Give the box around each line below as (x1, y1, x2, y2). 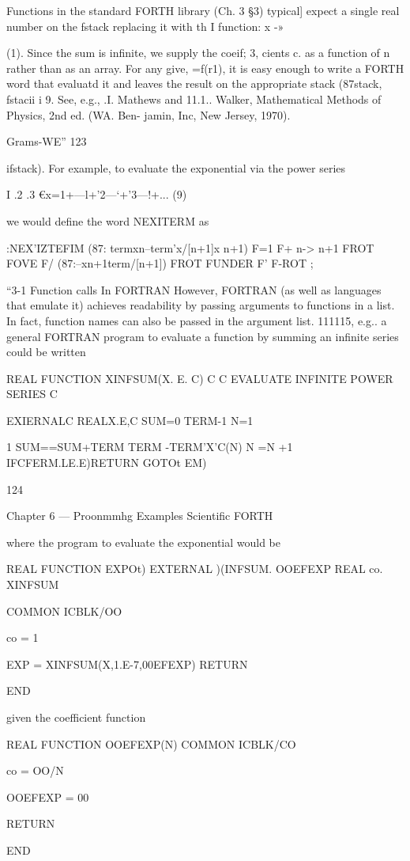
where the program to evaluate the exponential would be (6, 533, 281, 550)
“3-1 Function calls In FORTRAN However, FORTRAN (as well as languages (6, 281, 382, 298)
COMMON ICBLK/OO (6, 602, 122, 619)
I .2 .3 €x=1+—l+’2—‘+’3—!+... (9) (6, 186, 187, 203)
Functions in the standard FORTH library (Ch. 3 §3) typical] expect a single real (6, 2, 400, 18)
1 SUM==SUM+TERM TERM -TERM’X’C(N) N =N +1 (6, 438, 293, 455)
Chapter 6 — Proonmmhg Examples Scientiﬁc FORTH (6, 507, 273, 524)
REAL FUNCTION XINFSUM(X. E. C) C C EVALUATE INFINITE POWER (6, 370, 393, 386)
